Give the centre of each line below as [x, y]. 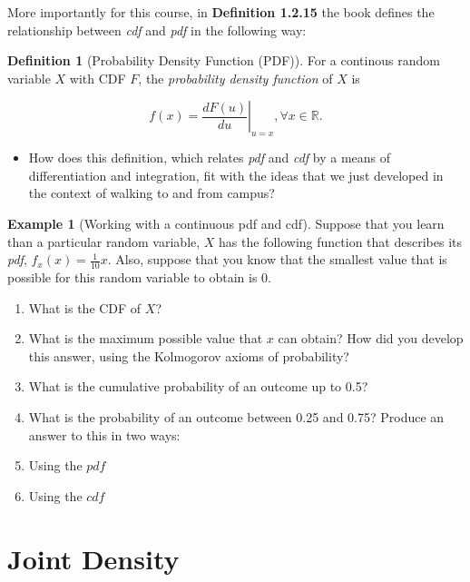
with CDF [98, 78]
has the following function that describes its [340, 241]
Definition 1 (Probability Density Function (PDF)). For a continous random [224, 60]
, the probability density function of [235, 78]
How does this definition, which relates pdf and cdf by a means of [210, 158]
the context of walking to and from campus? [152, 193]
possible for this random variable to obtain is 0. [139, 276]
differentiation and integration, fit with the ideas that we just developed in [236, 175]
